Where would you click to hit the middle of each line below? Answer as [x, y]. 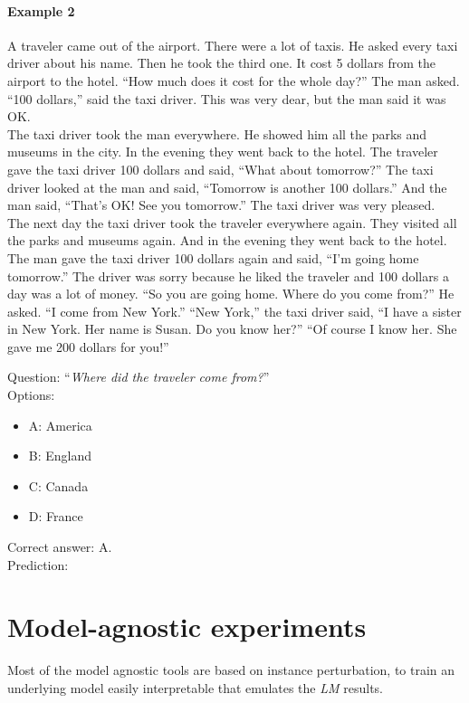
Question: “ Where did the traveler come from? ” [139, 377]
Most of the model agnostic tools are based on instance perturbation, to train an [231, 670]
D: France [56, 516]
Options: [31, 395]
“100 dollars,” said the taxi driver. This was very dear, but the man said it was [227, 98]
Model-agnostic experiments [187, 627]
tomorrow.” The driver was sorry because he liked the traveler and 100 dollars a [228, 275]
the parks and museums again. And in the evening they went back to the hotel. [227, 240]
